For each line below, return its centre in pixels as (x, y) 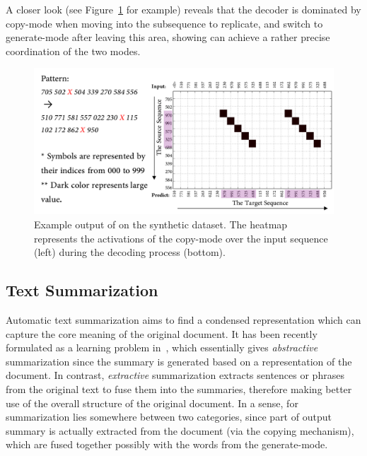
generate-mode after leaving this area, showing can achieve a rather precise (168, 37)
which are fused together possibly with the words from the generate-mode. (167, 444)
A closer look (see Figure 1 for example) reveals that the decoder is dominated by (183, 9)
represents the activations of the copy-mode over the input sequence (181, 238)
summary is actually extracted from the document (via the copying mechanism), (180, 430)
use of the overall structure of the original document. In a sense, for (152, 403)
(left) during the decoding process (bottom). (130, 252)
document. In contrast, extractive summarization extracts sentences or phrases (175, 375)
